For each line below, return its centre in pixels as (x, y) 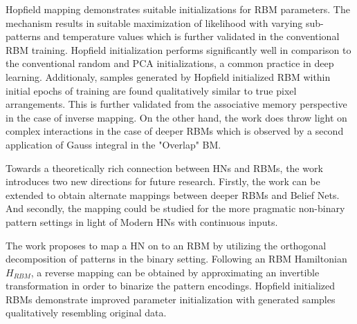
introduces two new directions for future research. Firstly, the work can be (163, 181)
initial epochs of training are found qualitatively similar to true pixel (151, 90)
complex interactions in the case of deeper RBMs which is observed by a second (175, 131)
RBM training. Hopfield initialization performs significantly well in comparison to (178, 49)
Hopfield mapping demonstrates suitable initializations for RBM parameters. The (178, 9)
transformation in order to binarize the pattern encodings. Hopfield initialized (171, 286)
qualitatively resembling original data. (86, 313)
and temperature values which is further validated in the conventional (192, 36)
